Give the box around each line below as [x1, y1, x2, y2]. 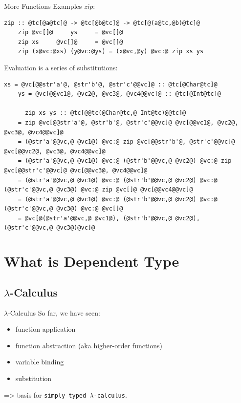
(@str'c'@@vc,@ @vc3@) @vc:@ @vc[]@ [4, 205, 123, 212]
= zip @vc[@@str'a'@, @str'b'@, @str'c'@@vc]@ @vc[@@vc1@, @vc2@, [18, 119, 239, 126]
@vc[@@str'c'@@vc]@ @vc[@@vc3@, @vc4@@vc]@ [4, 167, 148, 174]
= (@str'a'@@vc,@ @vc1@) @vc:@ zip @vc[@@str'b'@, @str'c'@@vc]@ [18, 138, 235, 146]
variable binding [15, 357, 64, 367]
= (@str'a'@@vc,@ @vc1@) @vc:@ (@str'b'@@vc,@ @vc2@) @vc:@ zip [18, 157, 232, 165]
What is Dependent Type [4, 251, 179, 271]
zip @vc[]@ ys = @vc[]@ [18, 29, 123, 36]
